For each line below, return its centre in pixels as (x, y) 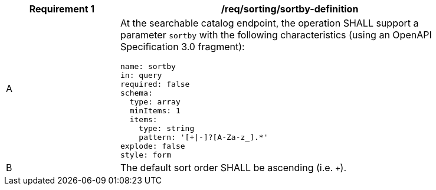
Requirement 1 (62, 9)
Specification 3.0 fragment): (183, 47)
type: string (167, 128)
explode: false (153, 146)
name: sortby (148, 66)
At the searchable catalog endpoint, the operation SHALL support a (270, 23)
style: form (146, 155)
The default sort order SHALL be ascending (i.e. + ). (233, 168)
